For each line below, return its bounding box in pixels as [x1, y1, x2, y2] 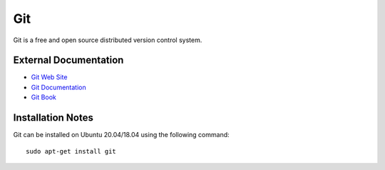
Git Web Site [31, 73, 68, 81]
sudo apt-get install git [26, 147, 117, 155]
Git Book [31, 93, 56, 101]
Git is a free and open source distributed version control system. [13, 36, 202, 44]
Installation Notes [13, 111, 94, 124]
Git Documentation [31, 83, 86, 91]
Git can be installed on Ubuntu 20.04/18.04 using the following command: [13, 131, 230, 139]
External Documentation [13, 54, 124, 66]
